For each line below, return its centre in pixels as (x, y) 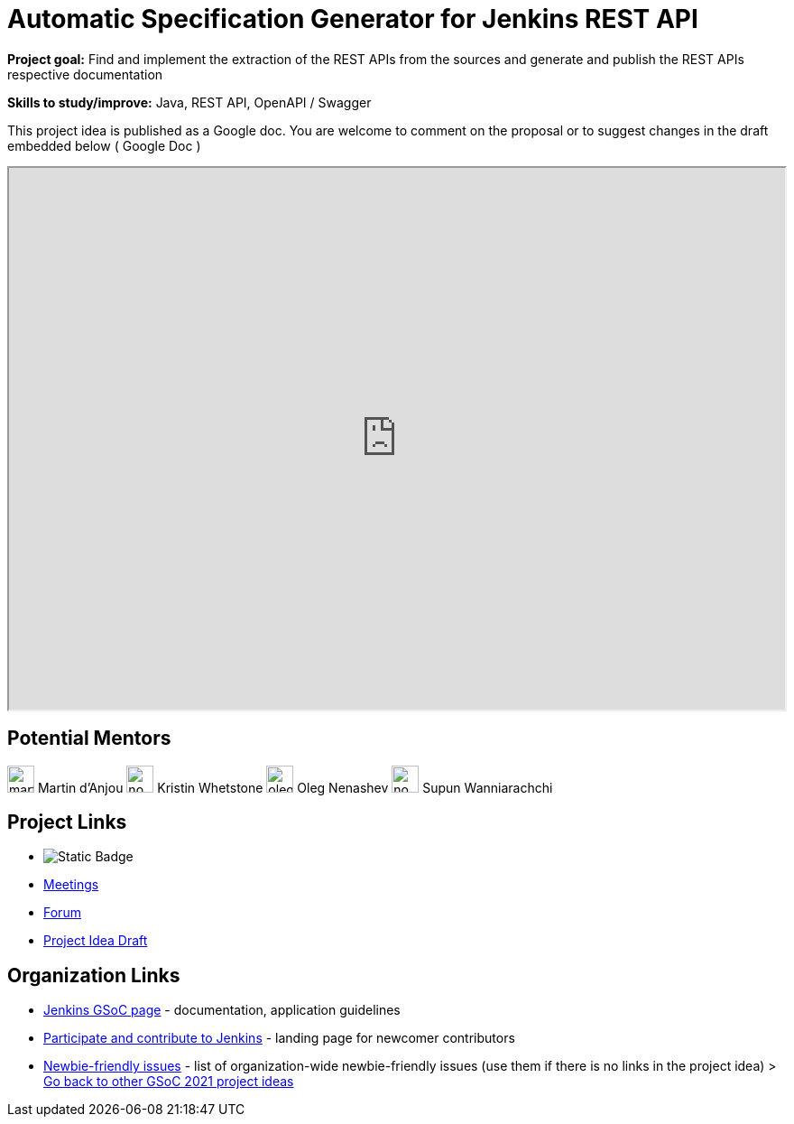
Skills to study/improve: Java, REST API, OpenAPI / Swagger (189, 102)
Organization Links (94, 975)
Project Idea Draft (96, 941)
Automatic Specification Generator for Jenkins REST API (353, 19)
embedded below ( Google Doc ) (104, 145)
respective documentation (85, 74)
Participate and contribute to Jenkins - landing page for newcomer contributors (279, 1038)
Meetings (71, 885)
